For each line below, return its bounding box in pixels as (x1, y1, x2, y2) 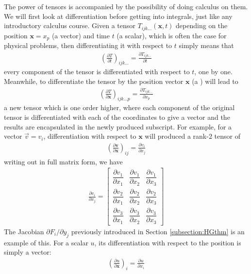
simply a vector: (4, 247, 51, 257)
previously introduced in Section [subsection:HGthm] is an (71, 226, 245, 236)
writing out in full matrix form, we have (4, 156, 123, 166)
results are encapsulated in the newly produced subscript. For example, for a (4, 121, 232, 131)
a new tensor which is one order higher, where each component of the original (4, 102, 235, 113)
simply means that (179, 40, 234, 50)
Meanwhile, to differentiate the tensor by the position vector (4, 76, 184, 86)
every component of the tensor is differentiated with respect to (4, 66, 190, 77)
